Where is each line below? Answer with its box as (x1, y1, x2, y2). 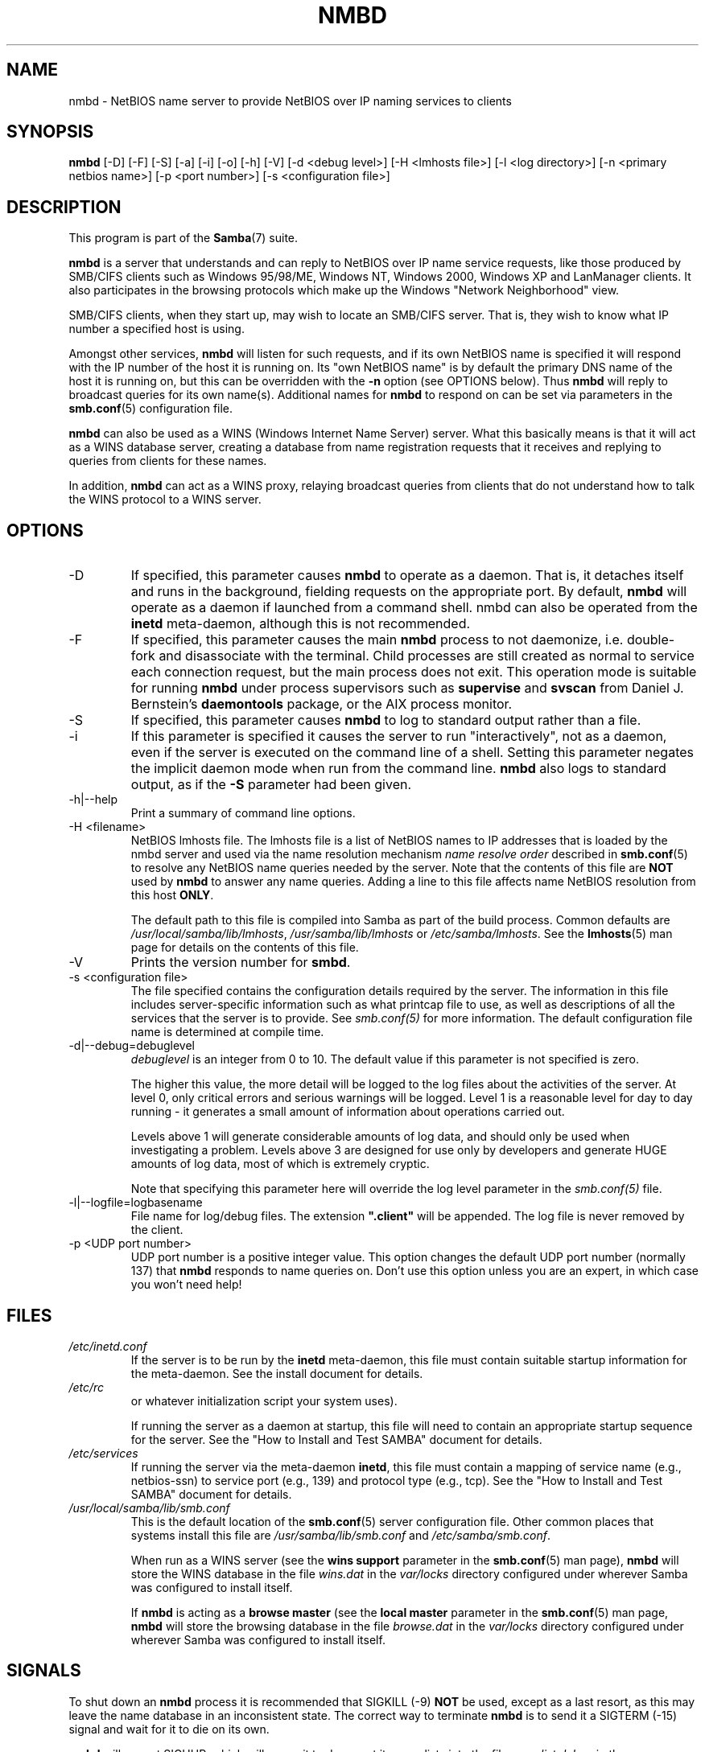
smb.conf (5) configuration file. (68, 401, 233, 416)
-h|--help (68, 792, 118, 807)
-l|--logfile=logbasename (68, 1195, 203, 1210)
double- (626, 631, 675, 648)
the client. (130, 1223, 183, 1237)
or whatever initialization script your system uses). (130, 1393, 398, 1408)
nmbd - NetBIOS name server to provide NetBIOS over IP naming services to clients (68, 93, 512, 108)
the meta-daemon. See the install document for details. (130, 1366, 423, 1380)
